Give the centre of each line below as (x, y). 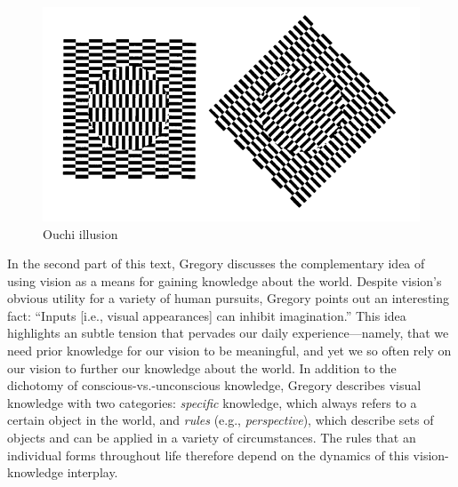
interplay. (92, 472)
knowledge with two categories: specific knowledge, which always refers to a (212, 402)
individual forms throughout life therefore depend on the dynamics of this (208, 455)
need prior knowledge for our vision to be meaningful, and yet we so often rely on (229, 351)
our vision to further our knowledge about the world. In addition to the (202, 367)
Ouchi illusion (80, 233)
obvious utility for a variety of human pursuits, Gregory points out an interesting (228, 298)
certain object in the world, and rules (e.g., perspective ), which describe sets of (221, 420)
